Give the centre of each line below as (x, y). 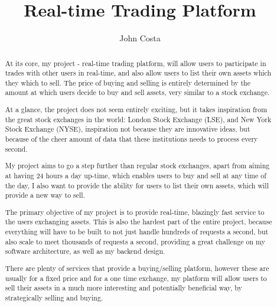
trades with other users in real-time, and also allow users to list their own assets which (138, 73)
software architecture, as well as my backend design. (85, 251)
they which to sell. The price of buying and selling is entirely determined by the (128, 82)
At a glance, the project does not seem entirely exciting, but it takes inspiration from (136, 110)
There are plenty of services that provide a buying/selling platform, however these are (137, 268)
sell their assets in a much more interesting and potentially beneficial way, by (123, 288)
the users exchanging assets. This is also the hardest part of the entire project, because (138, 222)
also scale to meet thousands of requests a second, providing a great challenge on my (135, 241)
